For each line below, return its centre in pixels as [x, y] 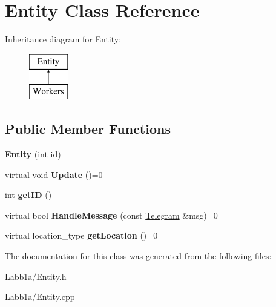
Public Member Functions [88, 129]
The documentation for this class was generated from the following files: [138, 256]
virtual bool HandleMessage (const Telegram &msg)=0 [111, 215]
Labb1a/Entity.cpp [40, 296]
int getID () [28, 195]
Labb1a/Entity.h [36, 276]
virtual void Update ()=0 [54, 174]
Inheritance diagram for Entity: [63, 39]
